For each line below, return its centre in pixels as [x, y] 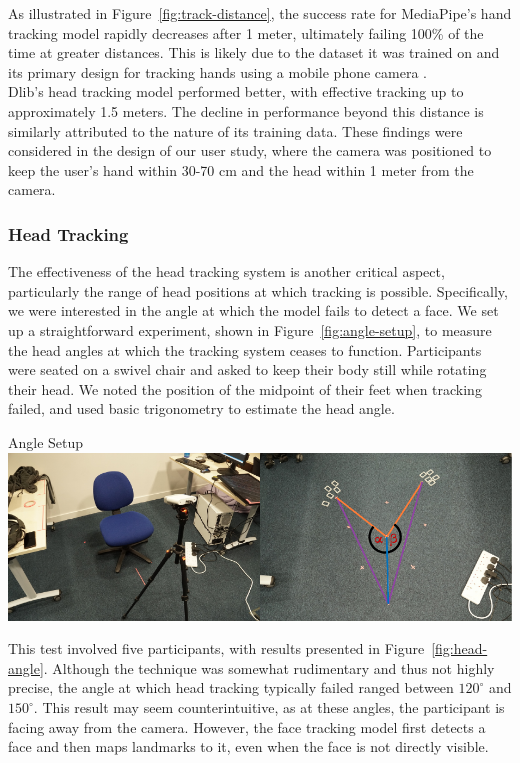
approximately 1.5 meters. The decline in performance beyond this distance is [246, 110]
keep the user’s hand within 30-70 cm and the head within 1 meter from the [241, 169]
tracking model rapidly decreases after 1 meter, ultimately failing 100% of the [246, 32]
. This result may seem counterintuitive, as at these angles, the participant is [269, 707]
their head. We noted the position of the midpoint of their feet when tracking [245, 388]
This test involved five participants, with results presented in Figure [216, 648]
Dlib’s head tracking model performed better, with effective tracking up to [236, 91]
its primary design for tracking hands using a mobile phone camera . [217, 71]
